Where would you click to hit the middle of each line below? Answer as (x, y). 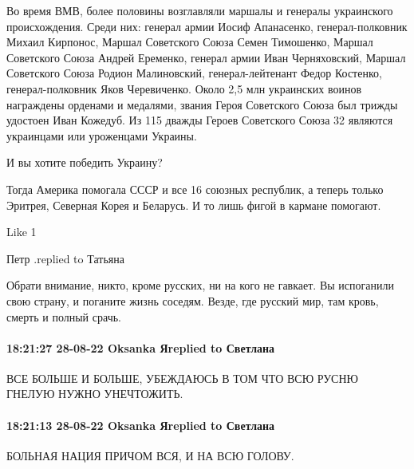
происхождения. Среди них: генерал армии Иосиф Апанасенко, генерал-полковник (207, 26)
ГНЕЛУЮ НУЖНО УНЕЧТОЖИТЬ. (95, 394)
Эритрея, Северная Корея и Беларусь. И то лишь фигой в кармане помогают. (194, 205)
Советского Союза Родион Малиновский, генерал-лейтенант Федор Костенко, (194, 73)
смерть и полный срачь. (64, 316)
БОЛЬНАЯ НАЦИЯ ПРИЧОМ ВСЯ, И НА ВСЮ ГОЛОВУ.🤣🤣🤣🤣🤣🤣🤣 (162, 455)
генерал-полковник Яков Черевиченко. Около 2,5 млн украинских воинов (184, 88)
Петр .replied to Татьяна (65, 258)
